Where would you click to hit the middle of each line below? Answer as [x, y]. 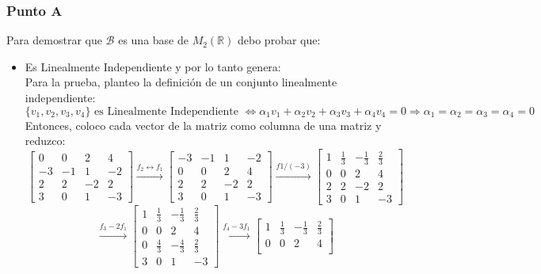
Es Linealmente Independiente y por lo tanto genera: [153, 66]
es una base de [153, 40]
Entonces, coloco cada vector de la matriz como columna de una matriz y [203, 125]
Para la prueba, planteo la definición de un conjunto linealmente [181, 82]
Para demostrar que [54, 40]
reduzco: [45, 141]
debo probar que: [279, 40]
